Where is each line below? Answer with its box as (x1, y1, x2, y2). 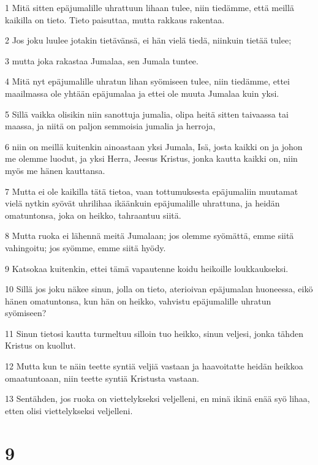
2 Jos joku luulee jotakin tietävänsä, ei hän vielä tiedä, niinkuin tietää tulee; (5, 34, 292, 47)
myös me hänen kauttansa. (5, 164, 105, 176)
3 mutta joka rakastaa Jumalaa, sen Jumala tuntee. (5, 54, 199, 67)
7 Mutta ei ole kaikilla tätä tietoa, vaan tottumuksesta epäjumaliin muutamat (5, 184, 298, 197)
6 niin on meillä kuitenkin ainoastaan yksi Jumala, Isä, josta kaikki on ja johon (5, 140, 303, 153)
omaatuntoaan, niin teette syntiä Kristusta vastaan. (5, 371, 199, 384)
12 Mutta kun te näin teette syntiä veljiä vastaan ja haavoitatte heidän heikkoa (5, 360, 303, 372)
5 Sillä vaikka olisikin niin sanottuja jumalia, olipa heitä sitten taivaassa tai (5, 107, 289, 120)
